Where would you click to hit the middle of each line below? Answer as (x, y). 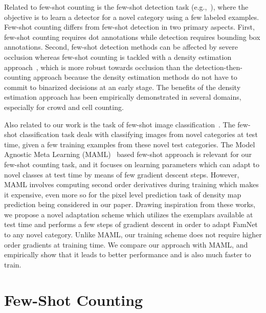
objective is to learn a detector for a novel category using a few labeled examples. (132, 17)
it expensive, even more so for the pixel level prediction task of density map (123, 194)
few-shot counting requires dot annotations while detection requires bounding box (132, 37)
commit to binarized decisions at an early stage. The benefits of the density (123, 87)
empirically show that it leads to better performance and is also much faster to (128, 254)
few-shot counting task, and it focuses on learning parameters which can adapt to (132, 164)
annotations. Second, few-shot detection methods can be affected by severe (121, 47)
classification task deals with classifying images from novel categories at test (139, 134)
